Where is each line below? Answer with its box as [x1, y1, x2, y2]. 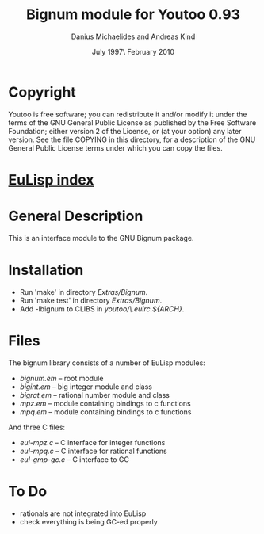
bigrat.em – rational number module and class [19, 390, 170, 399]
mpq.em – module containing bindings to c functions [19, 406, 192, 417]
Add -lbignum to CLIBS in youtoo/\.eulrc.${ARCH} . [19, 303, 185, 314]
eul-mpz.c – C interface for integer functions [19, 437, 166, 447]
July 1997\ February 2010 [91, 47, 175, 56]
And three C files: [8, 422, 66, 432]
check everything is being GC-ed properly [19, 517, 159, 526]
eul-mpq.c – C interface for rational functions [19, 446, 168, 456]
